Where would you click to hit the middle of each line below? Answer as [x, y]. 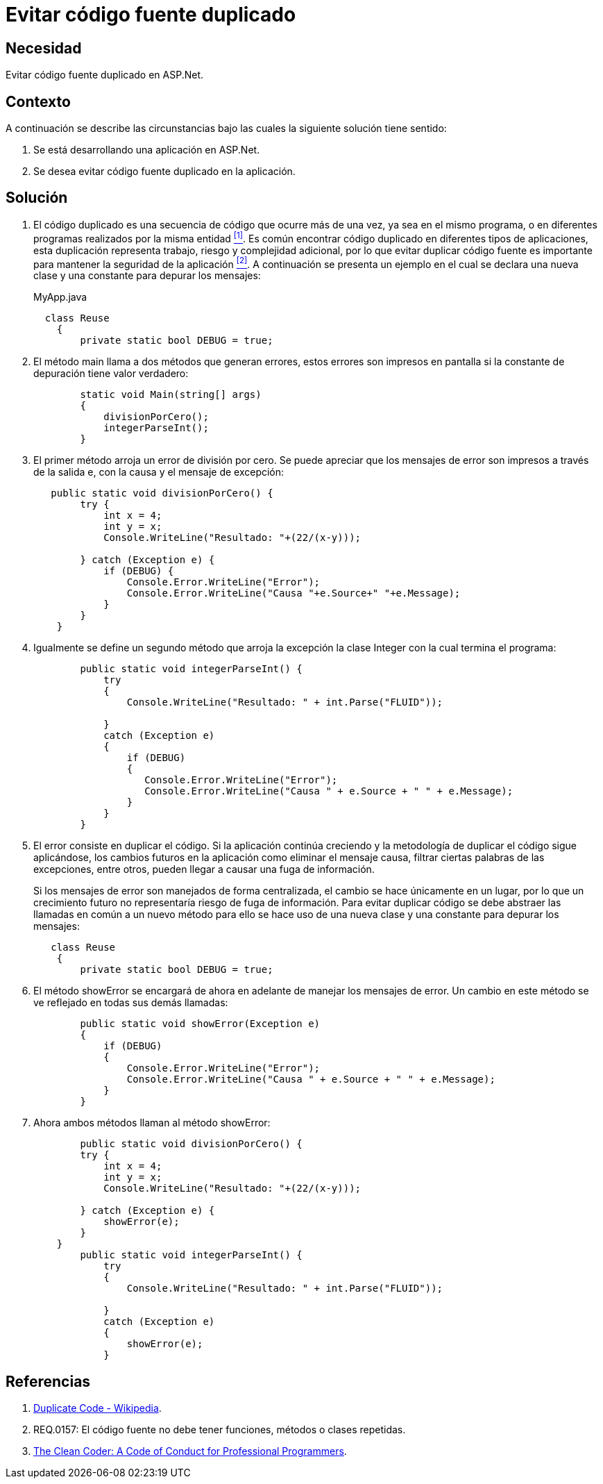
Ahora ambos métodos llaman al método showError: [152, 1123]
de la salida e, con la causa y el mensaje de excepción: [159, 472]
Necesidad [44, 48]
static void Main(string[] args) [171, 395]
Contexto [38, 101]
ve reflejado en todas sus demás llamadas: [131, 1003]
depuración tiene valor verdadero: [111, 374]
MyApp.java [60, 297]
